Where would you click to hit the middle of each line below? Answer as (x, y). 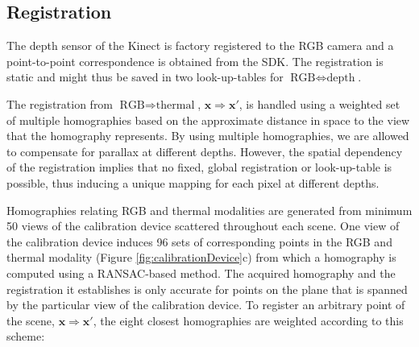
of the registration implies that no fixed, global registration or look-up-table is (199, 167)
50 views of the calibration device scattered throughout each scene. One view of (203, 226)
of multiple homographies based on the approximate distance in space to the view (208, 120)
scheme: (26, 336)
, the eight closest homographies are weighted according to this (248, 320)
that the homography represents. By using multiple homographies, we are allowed (208, 136)
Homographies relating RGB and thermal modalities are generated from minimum (209, 210)
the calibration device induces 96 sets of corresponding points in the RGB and (199, 241)
